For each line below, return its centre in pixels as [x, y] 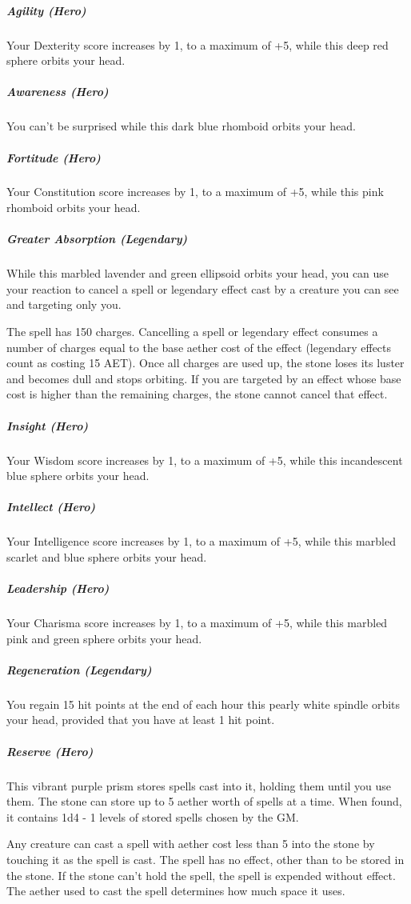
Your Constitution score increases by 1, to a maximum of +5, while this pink [195, 192]
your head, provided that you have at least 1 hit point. [141, 720]
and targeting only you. [64, 304]
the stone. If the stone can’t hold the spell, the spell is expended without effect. [201, 875]
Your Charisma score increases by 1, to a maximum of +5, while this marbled [197, 623]
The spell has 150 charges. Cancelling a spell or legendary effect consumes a [192, 331]
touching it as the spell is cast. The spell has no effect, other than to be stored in [205, 859]
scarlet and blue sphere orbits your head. [107, 556]
